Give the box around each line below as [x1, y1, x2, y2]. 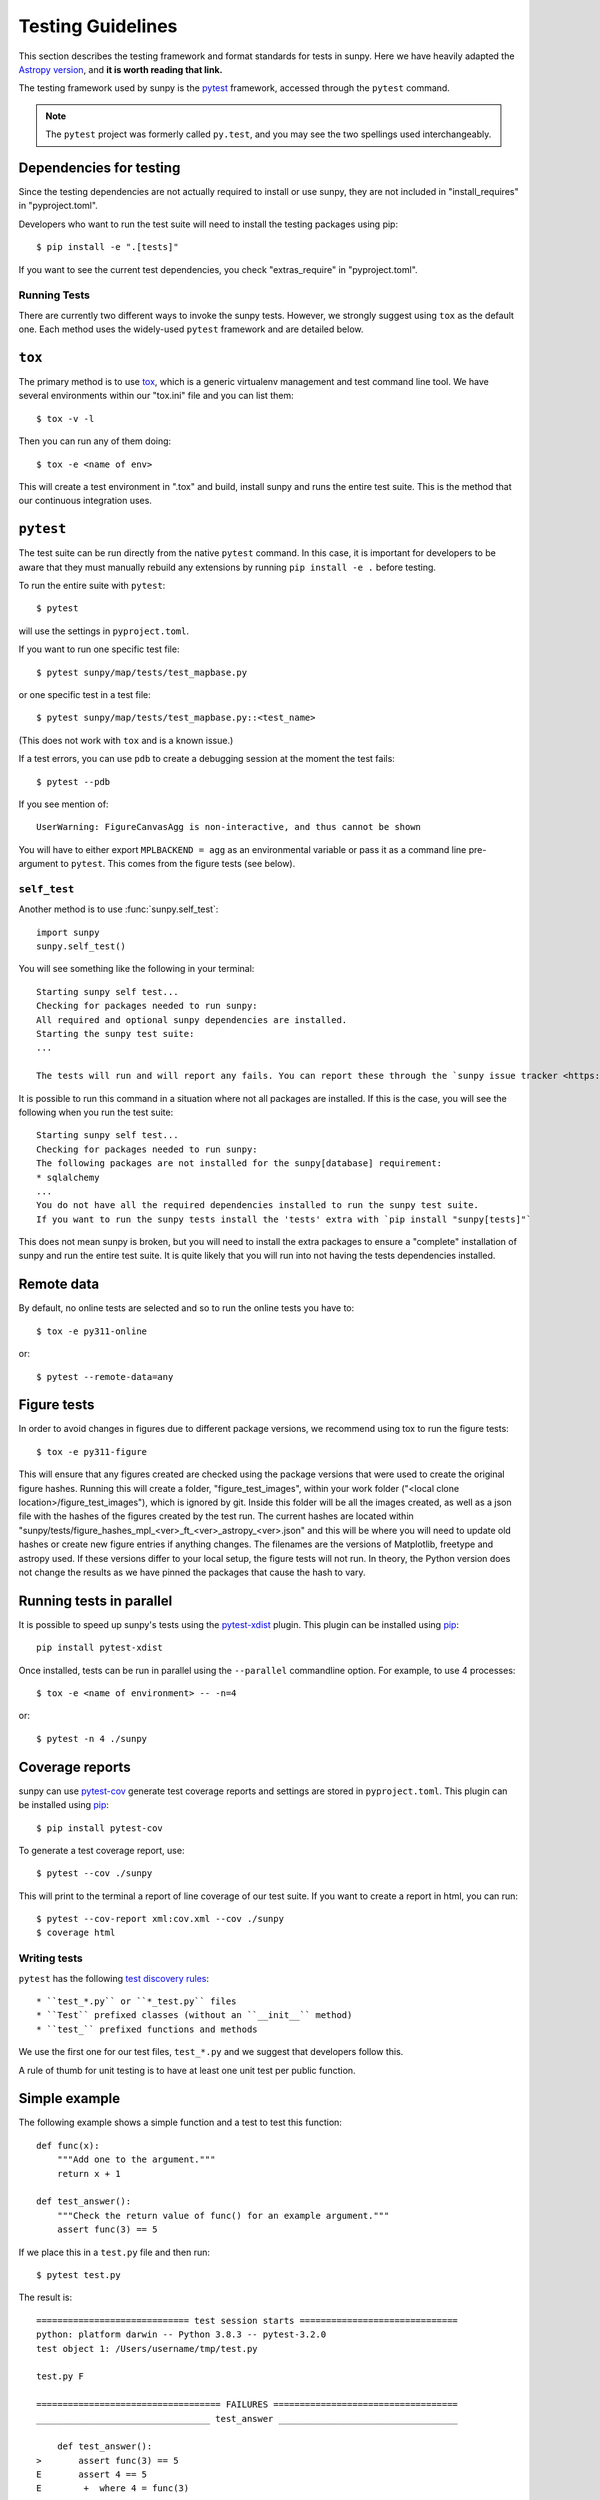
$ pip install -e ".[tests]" [36, 241, 179, 253]
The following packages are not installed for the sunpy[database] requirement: [36, 1158, 443, 1169]
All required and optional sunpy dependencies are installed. [36, 1014, 348, 1025]
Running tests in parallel [18, 1592, 173, 1609]
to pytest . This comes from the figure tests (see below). [60, 858, 296, 870]
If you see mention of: [18, 798, 109, 810]
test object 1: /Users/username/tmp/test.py [36, 2343, 259, 2354]
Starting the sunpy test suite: [36, 1028, 195, 1039]
